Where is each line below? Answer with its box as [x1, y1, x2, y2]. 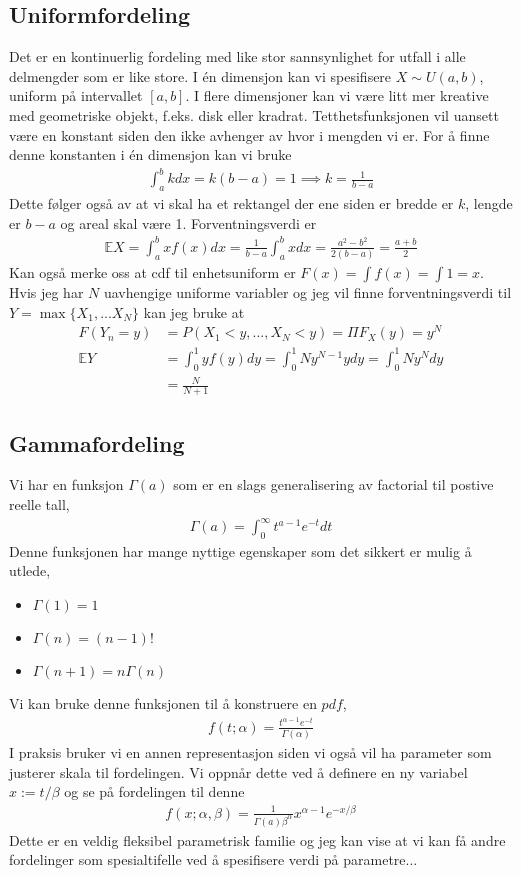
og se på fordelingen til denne [64, 781, 245, 802]
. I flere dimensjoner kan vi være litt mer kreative [185, 85, 489, 106]
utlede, [9, 560, 51, 581]
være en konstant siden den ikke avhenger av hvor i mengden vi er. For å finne [9, 124, 490, 145]
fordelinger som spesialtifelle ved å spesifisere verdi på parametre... [9, 849, 418, 870]
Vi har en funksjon [9, 474, 124, 495]
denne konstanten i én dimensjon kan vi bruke [9, 144, 292, 165]
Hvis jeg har [9, 282, 84, 303]
